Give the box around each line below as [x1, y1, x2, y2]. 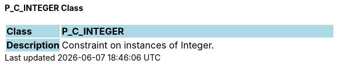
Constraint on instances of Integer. [62, 39, 214, 51]
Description [6, 39, 60, 51]
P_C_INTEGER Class [5, 3, 84, 13]
